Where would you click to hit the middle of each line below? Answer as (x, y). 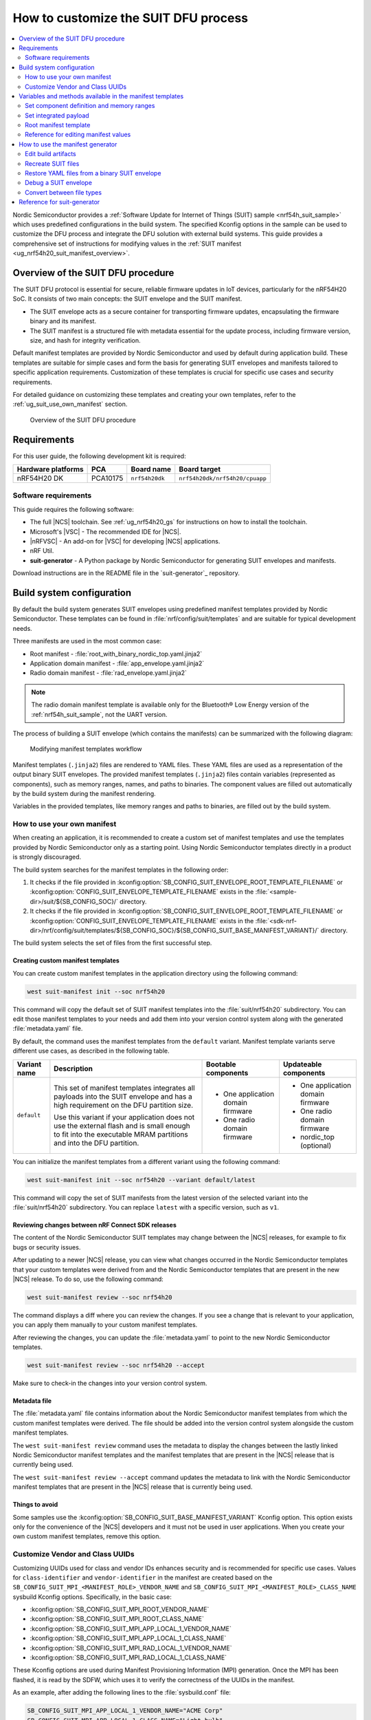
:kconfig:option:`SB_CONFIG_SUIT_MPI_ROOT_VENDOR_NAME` (120, 1609)
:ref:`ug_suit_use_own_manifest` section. (70, 404)
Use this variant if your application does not (124, 1117)
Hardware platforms (50, 469)
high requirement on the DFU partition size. (124, 1105)
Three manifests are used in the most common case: (87, 641)
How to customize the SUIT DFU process (131, 18)
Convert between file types (64, 192)
